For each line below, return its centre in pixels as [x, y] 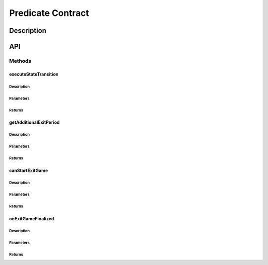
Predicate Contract [49, 13]
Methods [20, 61]
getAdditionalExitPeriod [34, 122]
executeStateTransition [34, 74]
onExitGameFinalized [32, 218]
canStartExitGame [29, 170]
